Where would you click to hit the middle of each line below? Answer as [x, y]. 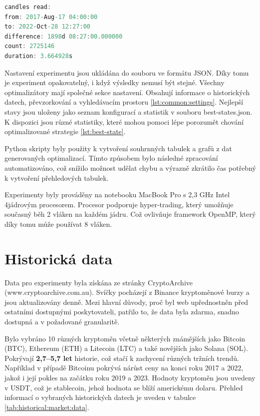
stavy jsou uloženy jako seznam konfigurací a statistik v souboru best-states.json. [129, 111]
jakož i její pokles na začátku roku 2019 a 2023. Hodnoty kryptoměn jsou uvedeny [130, 377]
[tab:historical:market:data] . [47, 407]
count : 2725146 [30, 46]
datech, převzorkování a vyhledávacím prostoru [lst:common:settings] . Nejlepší [124, 102]
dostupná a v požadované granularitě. [62, 321]
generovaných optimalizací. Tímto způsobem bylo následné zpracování [111, 158]
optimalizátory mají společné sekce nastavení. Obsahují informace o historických [127, 92]
